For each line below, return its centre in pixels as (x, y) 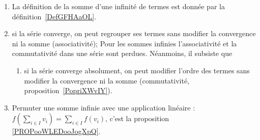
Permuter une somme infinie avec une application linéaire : (104, 107)
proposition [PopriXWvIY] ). (68, 90)
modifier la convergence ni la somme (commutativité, (107, 80)
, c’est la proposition (137, 118)
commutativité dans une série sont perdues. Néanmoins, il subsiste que (122, 53)
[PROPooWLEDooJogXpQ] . (56, 131)
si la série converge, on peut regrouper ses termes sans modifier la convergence (134, 33)
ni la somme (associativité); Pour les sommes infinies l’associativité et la (124, 43)
